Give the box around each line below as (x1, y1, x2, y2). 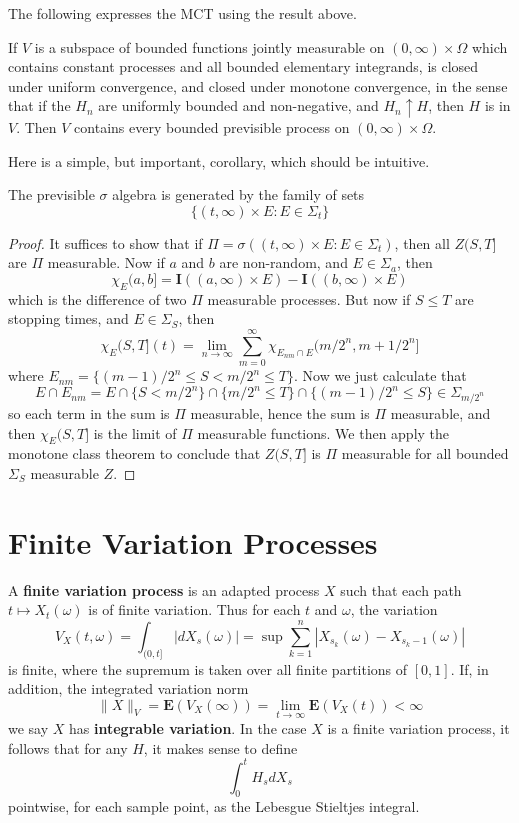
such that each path (340, 579, 462, 600)
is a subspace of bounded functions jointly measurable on (34, 36, 385, 57)
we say (8, 717, 49, 738)
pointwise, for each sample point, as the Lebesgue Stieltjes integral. (8, 796, 420, 817)
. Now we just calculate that (294, 365, 467, 386)
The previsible (8, 184, 95, 205)
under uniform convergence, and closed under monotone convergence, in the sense (8, 75, 508, 96)
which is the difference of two (8, 288, 187, 309)
